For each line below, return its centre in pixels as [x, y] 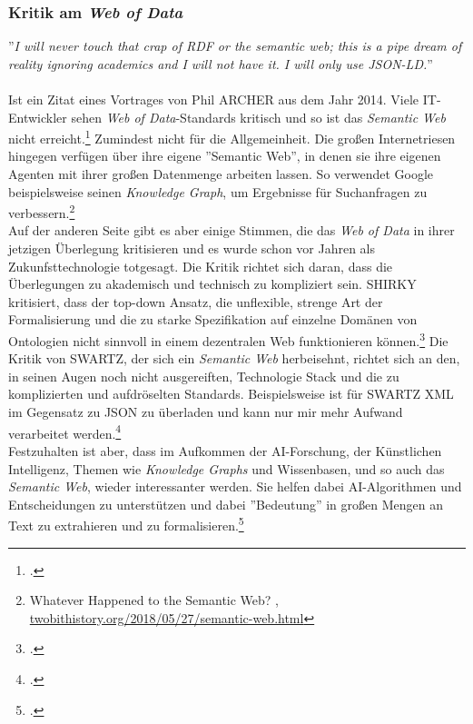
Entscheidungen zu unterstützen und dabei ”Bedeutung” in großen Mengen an [226, 504]
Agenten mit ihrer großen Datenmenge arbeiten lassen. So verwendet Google [221, 174]
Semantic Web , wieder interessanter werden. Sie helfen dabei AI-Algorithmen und [235, 486]
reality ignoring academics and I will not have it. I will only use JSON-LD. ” [221, 63]
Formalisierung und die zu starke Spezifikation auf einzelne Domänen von [213, 319]
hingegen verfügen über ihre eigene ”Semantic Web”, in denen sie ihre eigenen [225, 156]
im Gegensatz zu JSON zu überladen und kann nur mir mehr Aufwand [206, 412]
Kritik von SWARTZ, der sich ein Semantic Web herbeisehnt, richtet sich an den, [234, 358]
